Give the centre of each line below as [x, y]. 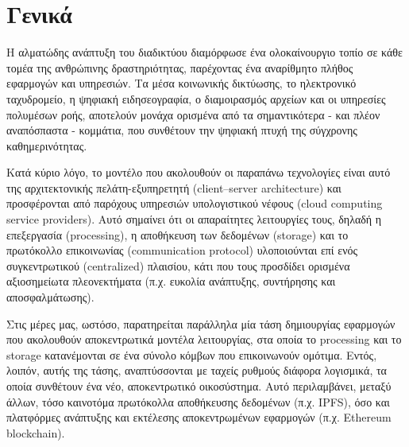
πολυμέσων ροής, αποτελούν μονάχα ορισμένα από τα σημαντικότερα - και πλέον [193, 114]
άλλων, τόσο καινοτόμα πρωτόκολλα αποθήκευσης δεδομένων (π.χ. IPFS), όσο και [198, 401]
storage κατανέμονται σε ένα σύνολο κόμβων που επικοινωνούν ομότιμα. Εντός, [192, 354]
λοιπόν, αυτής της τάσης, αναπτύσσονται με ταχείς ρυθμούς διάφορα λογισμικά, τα [197, 370]
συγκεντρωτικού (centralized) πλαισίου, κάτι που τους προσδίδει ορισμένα [178, 265]
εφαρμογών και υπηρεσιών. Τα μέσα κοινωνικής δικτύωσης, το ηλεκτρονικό [181, 83]
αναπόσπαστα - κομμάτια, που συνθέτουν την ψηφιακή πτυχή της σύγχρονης [182, 130]
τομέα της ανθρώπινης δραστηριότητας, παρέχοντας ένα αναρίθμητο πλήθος [180, 67]
